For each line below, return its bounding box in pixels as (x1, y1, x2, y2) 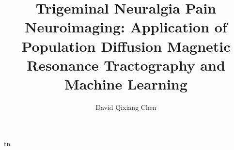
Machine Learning (64, 74, 187, 93)
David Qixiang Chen (95, 102, 156, 112)
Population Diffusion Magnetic (21, 36, 231, 56)
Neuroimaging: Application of (25, 17, 227, 37)
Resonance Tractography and (27, 55, 225, 75)
